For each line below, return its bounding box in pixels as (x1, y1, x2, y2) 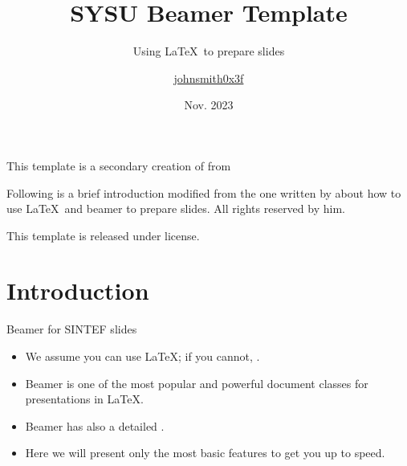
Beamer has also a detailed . (25, 417, 165, 434)
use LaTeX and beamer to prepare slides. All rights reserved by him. (6, 200, 345, 217)
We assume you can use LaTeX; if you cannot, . (25, 348, 260, 364)
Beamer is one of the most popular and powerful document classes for (25, 374, 368, 391)
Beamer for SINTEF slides (6, 321, 137, 337)
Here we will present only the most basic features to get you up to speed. (25, 444, 385, 461)
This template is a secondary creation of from (6, 157, 231, 174)
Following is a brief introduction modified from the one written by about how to (6, 184, 401, 201)
